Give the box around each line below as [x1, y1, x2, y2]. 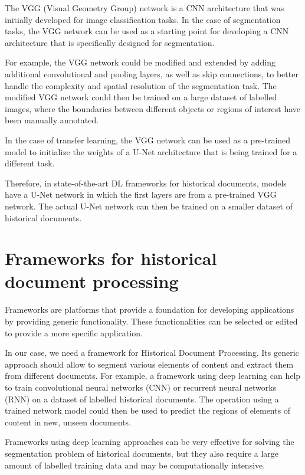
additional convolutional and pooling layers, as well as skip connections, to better [5, 67, 299, 80]
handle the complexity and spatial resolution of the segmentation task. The [5, 79, 277, 91]
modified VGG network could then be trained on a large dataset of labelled [5, 91, 277, 103]
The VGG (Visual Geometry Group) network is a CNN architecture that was [5, 2, 284, 14]
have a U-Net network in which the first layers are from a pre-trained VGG [5, 188, 277, 201]
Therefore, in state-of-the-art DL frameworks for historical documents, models [5, 176, 287, 189]
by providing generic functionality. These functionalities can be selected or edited [5, 315, 298, 327]
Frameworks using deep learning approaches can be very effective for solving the [5, 435, 294, 448]
